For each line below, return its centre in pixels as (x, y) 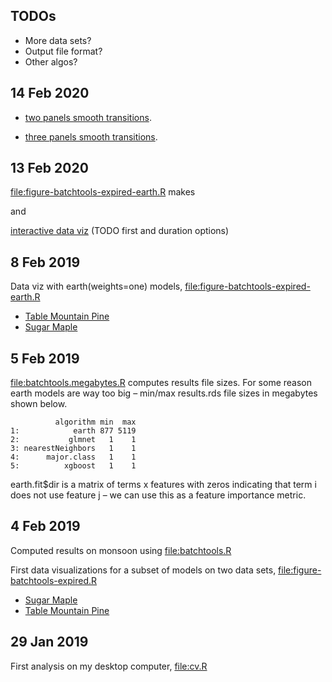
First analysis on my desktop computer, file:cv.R (109, 666)
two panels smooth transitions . (88, 117)
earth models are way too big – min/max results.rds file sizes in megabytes (164, 393)
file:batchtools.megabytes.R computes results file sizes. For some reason (161, 383)
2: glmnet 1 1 (73, 440)
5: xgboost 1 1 (73, 466)
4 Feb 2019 (45, 526)
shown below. (39, 404)
